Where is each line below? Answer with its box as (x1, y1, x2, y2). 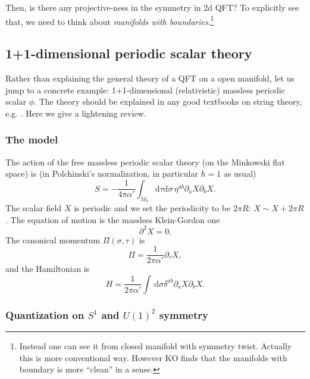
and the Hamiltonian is (5, 262, 90, 275)
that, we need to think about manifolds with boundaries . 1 (5, 13, 214, 27)
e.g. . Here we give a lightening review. (5, 107, 146, 119)
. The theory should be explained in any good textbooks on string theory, (34, 95, 302, 108)
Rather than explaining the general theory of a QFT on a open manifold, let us (5, 72, 295, 84)
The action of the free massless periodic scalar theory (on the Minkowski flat (5, 155, 285, 168)
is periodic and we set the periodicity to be (74, 202, 231, 214)
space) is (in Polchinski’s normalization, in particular (5, 167, 198, 180)
